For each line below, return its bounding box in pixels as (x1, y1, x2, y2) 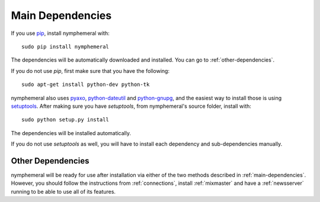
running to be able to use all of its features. (11, 188, 116, 195)
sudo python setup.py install (21, 116, 110, 123)
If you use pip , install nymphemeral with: (11, 30, 110, 37)
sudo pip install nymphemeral (21, 43, 110, 50)
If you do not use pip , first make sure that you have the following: (11, 67, 170, 74)
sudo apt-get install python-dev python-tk (21, 81, 150, 88)
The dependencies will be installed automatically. (11, 129, 132, 136)
